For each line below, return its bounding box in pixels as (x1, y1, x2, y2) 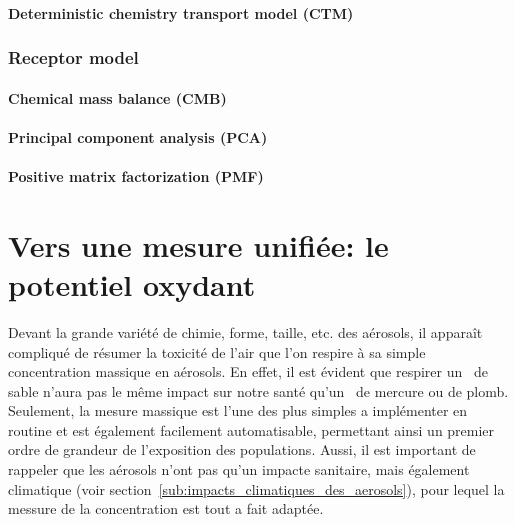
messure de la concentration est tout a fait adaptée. (8, 498, 324, 519)
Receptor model (8, 45, 139, 70)
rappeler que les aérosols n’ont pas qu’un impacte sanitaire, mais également (8, 459, 470, 480)
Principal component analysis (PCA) (8, 126, 268, 147)
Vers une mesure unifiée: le (8, 224, 389, 265)
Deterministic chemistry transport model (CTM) (8, 2, 354, 23)
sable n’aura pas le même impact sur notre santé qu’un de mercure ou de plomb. (8, 380, 509, 401)
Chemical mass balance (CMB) (8, 87, 227, 108)
